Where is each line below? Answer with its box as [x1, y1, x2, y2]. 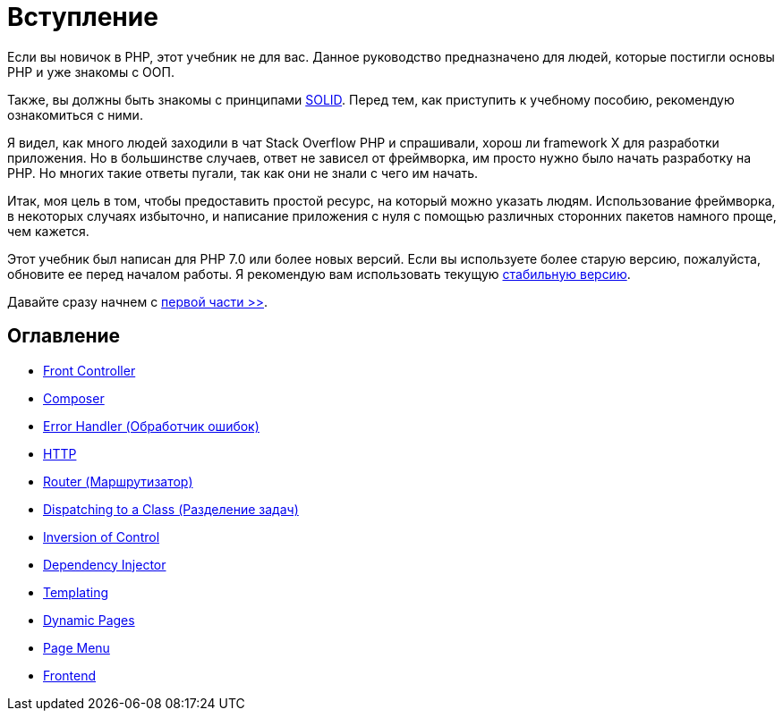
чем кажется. [7, 223, 89, 239]
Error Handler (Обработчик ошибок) [43, 418, 260, 434]
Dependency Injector [43, 556, 166, 572]
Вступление [7, 2, 158, 32]
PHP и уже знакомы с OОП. [7, 63, 174, 80]
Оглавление [7, 325, 121, 348]
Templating [43, 584, 109, 600]
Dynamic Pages [43, 612, 135, 628]
